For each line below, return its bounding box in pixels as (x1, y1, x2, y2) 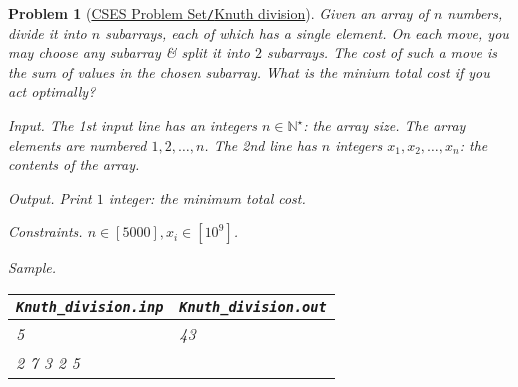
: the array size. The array (303, 115, 466, 136)
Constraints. (8, 221, 83, 242)
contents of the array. (8, 154, 140, 175)
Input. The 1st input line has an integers (8, 115, 257, 136)
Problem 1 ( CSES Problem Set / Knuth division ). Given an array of (8, 3, 429, 23)
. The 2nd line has (204, 134, 317, 155)
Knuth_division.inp (16, 299, 164, 315)
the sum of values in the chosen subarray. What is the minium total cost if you (8, 61, 490, 82)
